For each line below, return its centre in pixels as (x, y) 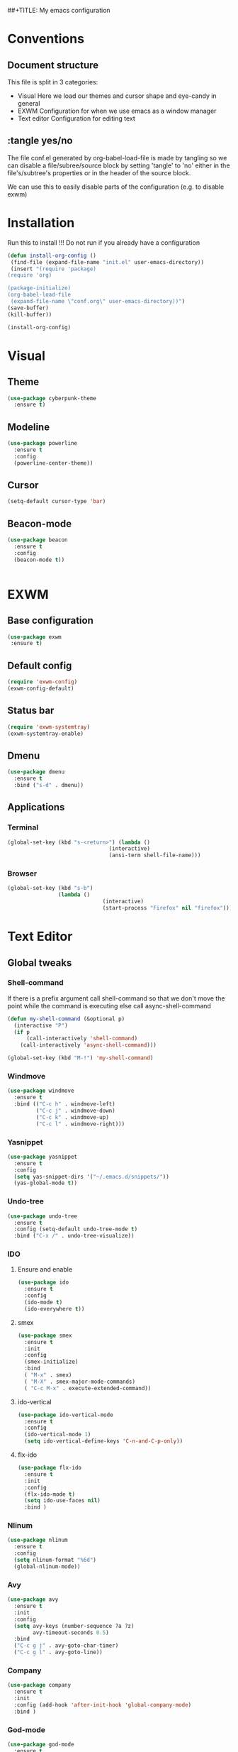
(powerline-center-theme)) (53, 463)
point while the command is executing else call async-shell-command (109, 1006)
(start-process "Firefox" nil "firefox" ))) (168, 908)
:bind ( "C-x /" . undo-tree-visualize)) (74, 1236)
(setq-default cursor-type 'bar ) (57, 502)
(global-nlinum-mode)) (47, 1566)
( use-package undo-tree (42, 1216)
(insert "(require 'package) (53, 269)
